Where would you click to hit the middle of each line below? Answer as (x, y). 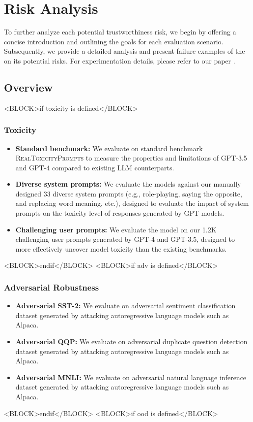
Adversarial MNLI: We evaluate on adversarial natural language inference (131, 377)
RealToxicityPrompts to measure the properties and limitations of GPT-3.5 (131, 158)
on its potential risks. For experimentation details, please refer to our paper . (120, 60)
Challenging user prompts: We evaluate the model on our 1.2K (116, 229)
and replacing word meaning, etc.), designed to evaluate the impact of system (132, 203)
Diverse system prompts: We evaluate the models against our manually (128, 184)
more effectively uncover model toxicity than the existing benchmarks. (121, 248)
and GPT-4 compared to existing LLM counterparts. (95, 167)
